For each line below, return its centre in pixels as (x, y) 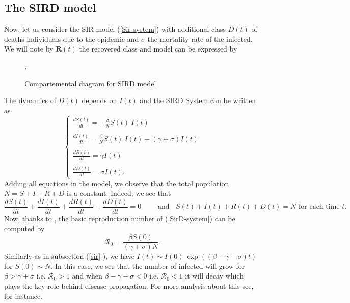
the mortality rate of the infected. (200, 39)
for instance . (23, 296)
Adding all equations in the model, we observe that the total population (117, 183)
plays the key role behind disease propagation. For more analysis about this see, (129, 285)
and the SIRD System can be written (198, 100)
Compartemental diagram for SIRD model (90, 83)
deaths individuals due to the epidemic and (72, 39)
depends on (99, 100)
